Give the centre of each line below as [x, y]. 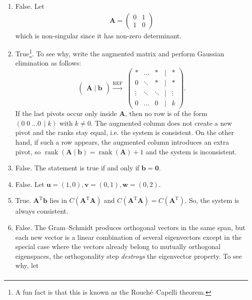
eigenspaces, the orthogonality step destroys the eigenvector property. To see [128, 256]
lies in [58, 200]
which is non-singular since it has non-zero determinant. [98, 35]
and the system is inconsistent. [191, 151]
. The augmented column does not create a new [161, 123]
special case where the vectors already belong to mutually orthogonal [118, 246]
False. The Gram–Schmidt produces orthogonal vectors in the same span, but [130, 227]
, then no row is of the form [166, 113]
